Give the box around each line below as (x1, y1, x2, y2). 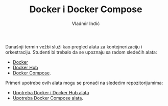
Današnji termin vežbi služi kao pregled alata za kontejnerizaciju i (5, 43, 142, 49)
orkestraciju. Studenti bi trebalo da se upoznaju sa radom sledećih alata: (5, 49, 157, 55)
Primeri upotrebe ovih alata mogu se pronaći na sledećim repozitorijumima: (5, 79, 163, 86)
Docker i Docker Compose (29, 4, 142, 15)
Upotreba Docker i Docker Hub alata (12, 89, 89, 95)
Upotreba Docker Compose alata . (12, 95, 83, 101)
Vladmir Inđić (71, 20, 100, 26)
